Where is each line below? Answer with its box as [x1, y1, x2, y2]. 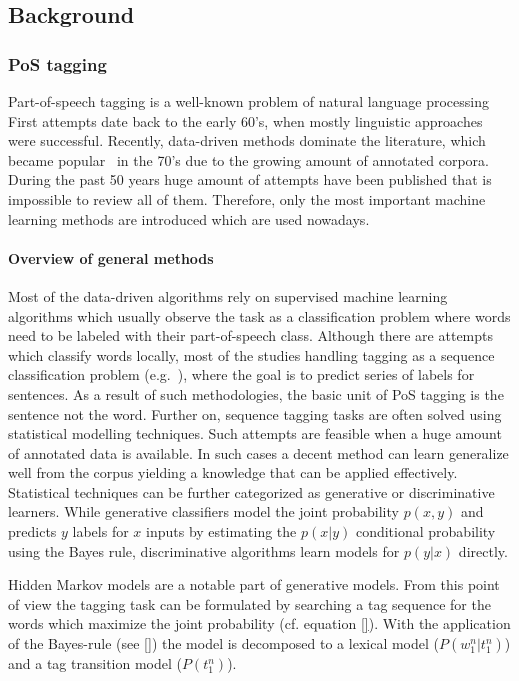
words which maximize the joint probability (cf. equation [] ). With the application [8, 613, 511, 634]
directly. [458, 540, 508, 561]
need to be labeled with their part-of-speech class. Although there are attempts [8, 325, 494, 346]
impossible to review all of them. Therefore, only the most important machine [8, 188, 486, 209]
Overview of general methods [8, 247, 214, 268]
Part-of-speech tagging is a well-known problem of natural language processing [8, 91, 489, 111]
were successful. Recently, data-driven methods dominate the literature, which [8, 130, 486, 151]
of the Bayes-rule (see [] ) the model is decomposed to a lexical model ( [8, 633, 439, 654]
